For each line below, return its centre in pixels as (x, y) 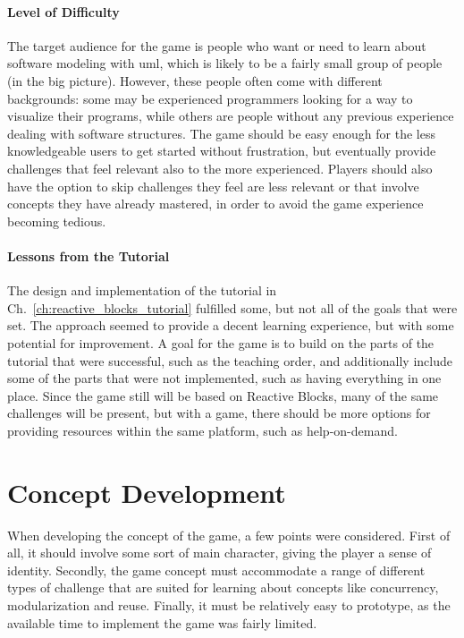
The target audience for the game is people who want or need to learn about (217, 45)
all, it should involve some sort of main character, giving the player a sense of (219, 553)
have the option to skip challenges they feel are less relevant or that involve (213, 186)
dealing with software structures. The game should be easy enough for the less (221, 133)
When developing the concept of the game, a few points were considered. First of (229, 535)
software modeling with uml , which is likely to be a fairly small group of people (225, 63)
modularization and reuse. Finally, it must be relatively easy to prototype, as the (229, 604)
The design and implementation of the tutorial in (142, 290)
